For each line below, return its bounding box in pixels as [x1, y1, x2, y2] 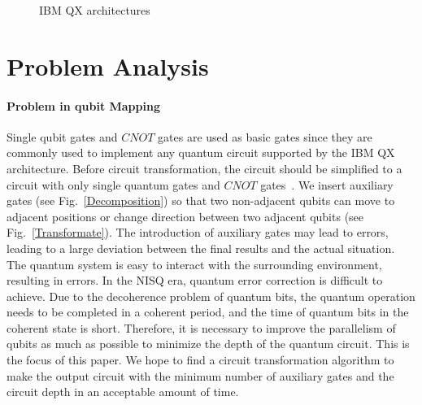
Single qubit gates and [7, 128, 118, 145]
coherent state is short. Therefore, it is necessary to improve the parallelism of [7, 319, 396, 336]
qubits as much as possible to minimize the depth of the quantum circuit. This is [7, 335, 410, 352]
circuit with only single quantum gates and [7, 176, 220, 193]
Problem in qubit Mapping [7, 97, 160, 114]
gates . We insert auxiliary [260, 176, 394, 193]
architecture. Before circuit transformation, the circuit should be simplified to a [7, 159, 402, 176]
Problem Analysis [7, 49, 209, 82]
